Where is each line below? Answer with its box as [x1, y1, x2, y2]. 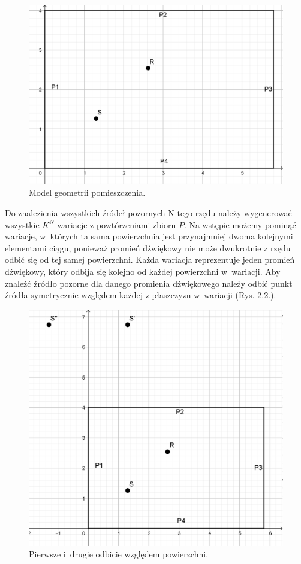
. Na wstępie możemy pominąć [183, 218, 296, 231]
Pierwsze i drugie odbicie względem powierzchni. [29, 548, 209, 560]
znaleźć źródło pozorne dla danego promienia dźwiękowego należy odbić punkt [5, 277, 293, 289]
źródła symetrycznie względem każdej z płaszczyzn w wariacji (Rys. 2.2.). [5, 289, 276, 301]
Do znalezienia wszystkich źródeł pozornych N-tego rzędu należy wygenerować [5, 206, 292, 219]
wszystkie [5, 218, 40, 231]
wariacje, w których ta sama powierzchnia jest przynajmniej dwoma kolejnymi [5, 230, 293, 242]
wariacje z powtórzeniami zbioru [57, 218, 176, 231]
